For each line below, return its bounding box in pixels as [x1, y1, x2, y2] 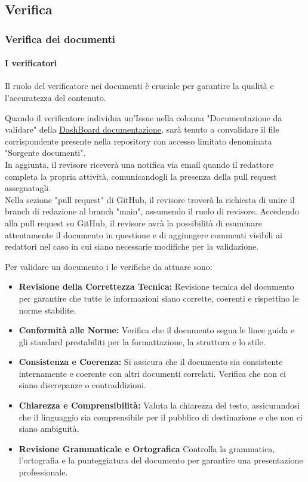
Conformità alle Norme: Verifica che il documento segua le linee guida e [19, 324, 295, 336]
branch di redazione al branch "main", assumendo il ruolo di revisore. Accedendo [5, 205, 299, 217]
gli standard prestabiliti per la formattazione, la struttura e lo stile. [19, 335, 266, 348]
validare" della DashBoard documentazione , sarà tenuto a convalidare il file [5, 123, 279, 136]
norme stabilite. [19, 303, 76, 316]
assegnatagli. [5, 182, 51, 194]
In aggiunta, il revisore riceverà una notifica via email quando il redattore [5, 158, 274, 170]
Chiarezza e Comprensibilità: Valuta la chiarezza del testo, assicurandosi [19, 399, 300, 412]
